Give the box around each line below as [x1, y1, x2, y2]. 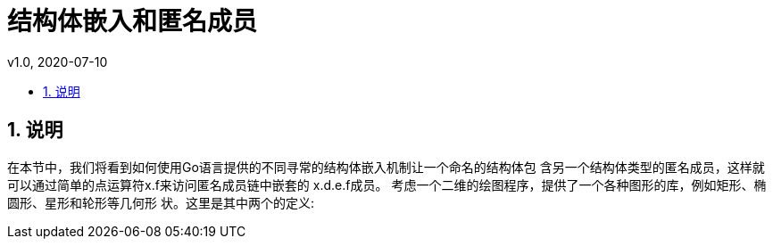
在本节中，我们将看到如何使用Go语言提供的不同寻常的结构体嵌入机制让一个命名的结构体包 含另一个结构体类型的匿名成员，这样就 [7, 159, 765, 175]
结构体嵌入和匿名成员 [7, 6, 258, 37]
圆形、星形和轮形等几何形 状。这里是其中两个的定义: [7, 194, 314, 210]
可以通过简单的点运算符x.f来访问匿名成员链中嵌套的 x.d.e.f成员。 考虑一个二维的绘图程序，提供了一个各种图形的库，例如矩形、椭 [7, 176, 767, 193]
